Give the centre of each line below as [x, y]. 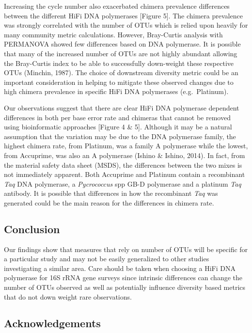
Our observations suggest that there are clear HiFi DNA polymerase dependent [122, 107]
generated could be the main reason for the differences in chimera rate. [109, 202]
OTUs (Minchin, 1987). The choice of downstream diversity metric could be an [121, 72]
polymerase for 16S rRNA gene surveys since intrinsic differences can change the [123, 277]
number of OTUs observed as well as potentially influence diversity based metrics [125, 287]
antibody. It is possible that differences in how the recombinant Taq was [111, 193]
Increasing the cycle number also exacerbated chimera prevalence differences [117, 6]
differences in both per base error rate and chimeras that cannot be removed [117, 117]
